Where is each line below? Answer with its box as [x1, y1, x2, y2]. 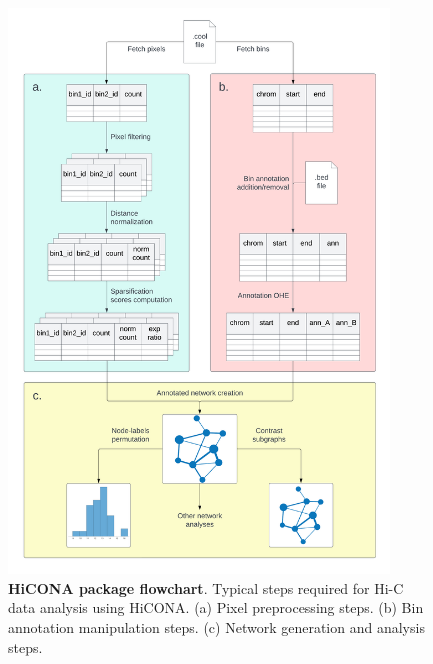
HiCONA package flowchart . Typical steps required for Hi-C [8, 577, 404, 598]
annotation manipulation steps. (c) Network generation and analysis [8, 617, 425, 638]
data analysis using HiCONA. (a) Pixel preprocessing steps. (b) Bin [8, 597, 424, 618]
